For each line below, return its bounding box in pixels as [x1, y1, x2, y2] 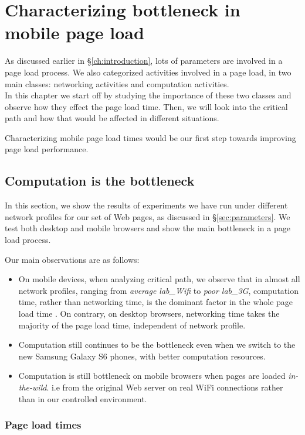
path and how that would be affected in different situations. [5, 112, 219, 124]
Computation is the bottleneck [5, 172, 195, 190]
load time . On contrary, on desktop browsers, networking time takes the [18, 307, 280, 320]
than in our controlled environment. [18, 392, 147, 405]
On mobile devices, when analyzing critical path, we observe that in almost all [18, 273, 300, 285]
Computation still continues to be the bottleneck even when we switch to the [18, 338, 296, 351]
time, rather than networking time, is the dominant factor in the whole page [18, 296, 293, 308]
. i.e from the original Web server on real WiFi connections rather [46, 381, 283, 393]
